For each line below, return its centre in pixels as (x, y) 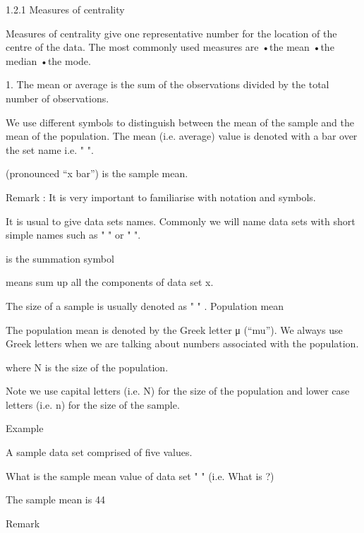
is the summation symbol (60, 258)
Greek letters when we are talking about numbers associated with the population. (182, 343)
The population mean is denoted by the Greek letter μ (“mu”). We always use (174, 329)
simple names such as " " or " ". (73, 235)
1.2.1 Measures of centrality (65, 9)
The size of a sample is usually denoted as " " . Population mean (145, 305)
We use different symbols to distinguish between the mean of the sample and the (180, 122)
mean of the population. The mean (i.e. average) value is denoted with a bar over (182, 136)
